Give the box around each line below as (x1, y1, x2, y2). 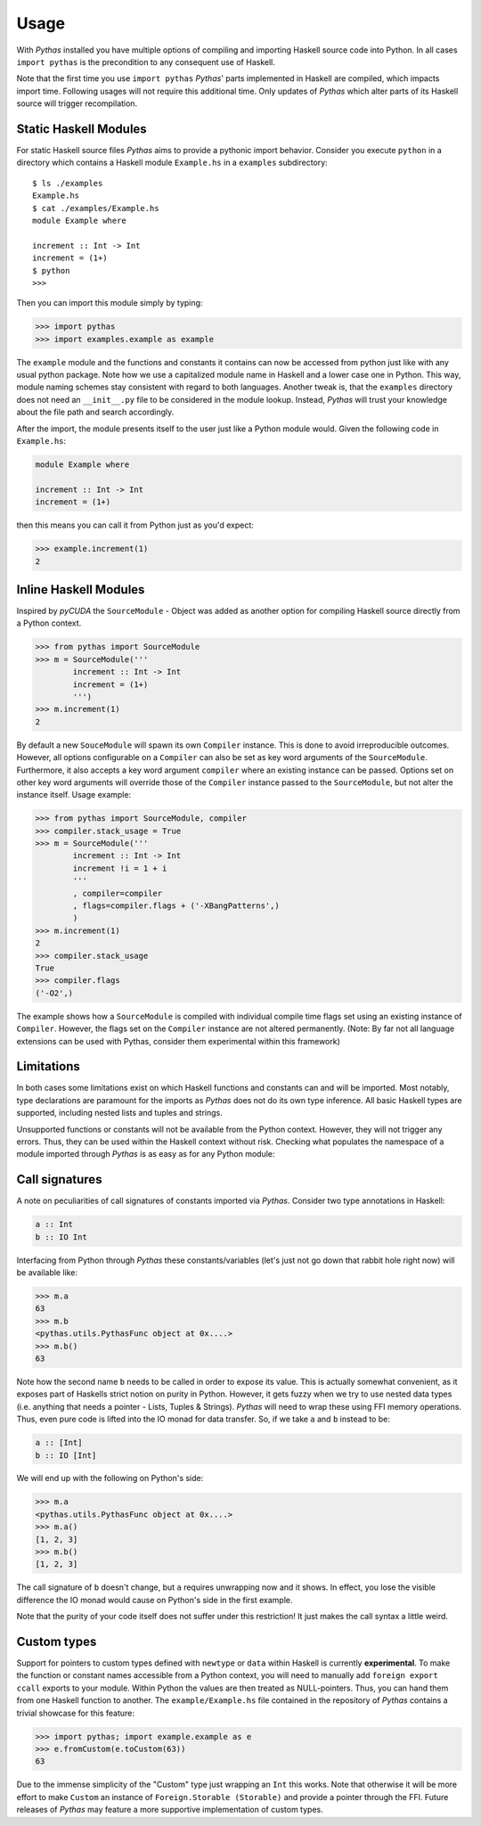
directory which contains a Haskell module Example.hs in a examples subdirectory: (16, 157, 329, 168)
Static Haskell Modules (16, 121, 147, 136)
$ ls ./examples (32, 178, 103, 188)
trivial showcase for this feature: (16, 1707, 135, 1718)
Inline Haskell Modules (16, 582, 145, 597)
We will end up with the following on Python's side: (16, 1473, 204, 1484)
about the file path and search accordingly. (16, 406, 175, 418)
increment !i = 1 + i (72, 863, 167, 873)
